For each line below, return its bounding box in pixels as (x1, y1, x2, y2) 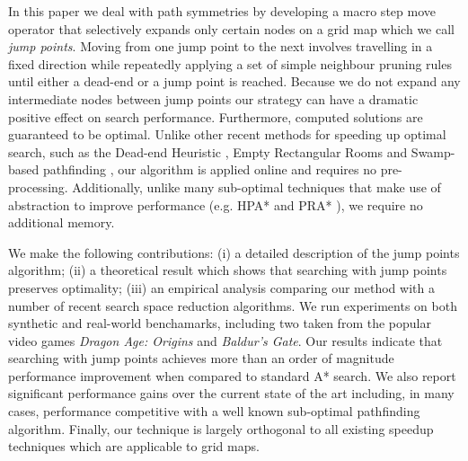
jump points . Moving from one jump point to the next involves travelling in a (8, 37, 433, 56)
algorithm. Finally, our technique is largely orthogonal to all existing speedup (8, 419, 434, 438)
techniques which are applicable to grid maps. (8, 437, 260, 456)
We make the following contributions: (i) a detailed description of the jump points (8, 243, 460, 262)
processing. (8, 177, 68, 196)
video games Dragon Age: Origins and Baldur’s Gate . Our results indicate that (8, 331, 443, 350)
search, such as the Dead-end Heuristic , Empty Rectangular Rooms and (8, 142, 408, 161)
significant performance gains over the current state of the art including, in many (8, 384, 455, 403)
